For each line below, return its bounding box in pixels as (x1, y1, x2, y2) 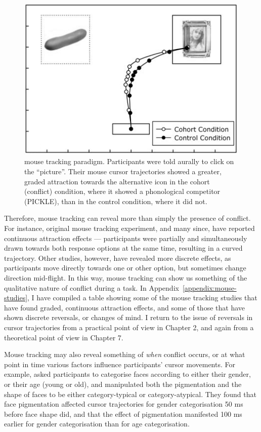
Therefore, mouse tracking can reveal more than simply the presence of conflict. (4, 213, 251, 223)
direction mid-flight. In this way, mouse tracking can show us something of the (4, 272, 247, 283)
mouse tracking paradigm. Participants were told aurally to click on (24, 156, 234, 167)
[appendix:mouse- (182, 282, 237, 293)
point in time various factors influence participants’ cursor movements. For (4, 359, 235, 369)
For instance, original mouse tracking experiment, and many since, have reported (4, 223, 255, 233)
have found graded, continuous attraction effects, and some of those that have (4, 302, 245, 312)
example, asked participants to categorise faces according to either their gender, (4, 369, 251, 379)
